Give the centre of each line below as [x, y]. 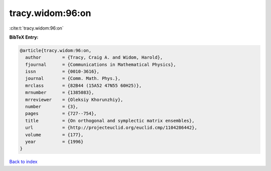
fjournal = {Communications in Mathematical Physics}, [101, 64]
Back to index [23, 162]
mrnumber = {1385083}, [60, 93]
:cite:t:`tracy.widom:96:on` [36, 28]
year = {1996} [54, 142]
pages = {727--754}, [61, 114]
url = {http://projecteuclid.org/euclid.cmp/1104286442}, [111, 128]
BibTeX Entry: [24, 37]
